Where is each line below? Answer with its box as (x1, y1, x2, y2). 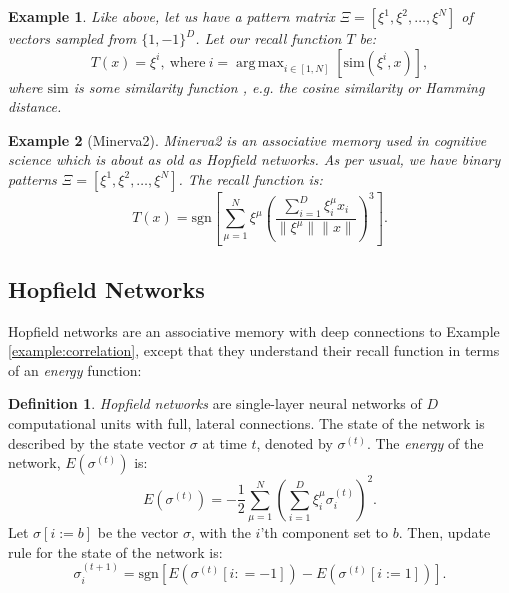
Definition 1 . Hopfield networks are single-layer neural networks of (8, 393, 422, 414)
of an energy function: (8, 359, 142, 380)
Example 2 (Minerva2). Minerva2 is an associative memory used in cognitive (8, 129, 487, 150)
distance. (8, 96, 62, 117)
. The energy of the (366, 432, 484, 453)
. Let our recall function (195, 28, 342, 48)
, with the (191, 522, 251, 543)
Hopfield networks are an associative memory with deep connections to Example (8, 320, 500, 341)
